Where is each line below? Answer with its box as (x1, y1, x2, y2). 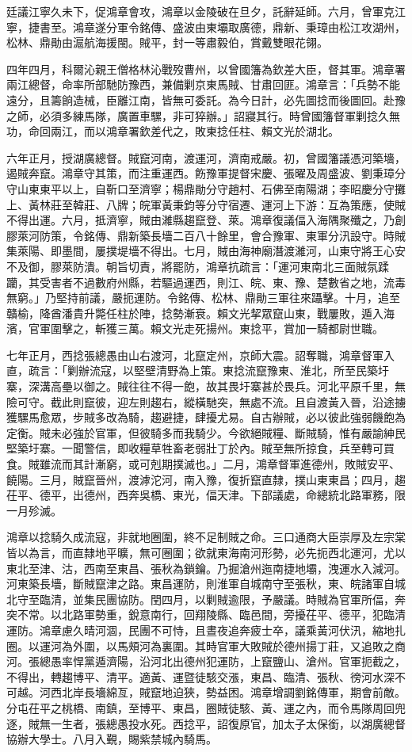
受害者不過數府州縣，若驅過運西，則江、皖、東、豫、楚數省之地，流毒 (39, 273, 406, 290)
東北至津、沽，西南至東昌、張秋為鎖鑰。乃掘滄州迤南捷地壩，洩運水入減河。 (6, 559, 406, 576)
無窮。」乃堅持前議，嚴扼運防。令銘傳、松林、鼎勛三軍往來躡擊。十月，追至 (6, 289, 400, 306)
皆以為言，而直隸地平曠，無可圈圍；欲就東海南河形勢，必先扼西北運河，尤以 (6, 544, 406, 560)
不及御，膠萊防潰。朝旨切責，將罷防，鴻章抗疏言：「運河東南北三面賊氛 (6, 258, 378, 274)
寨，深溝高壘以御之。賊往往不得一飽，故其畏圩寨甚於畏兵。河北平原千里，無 (6, 378, 406, 395)
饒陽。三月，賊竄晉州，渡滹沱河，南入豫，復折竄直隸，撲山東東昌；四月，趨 (6, 471, 406, 487)
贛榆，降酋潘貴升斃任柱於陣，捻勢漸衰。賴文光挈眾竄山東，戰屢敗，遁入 (6, 304, 383, 321)
